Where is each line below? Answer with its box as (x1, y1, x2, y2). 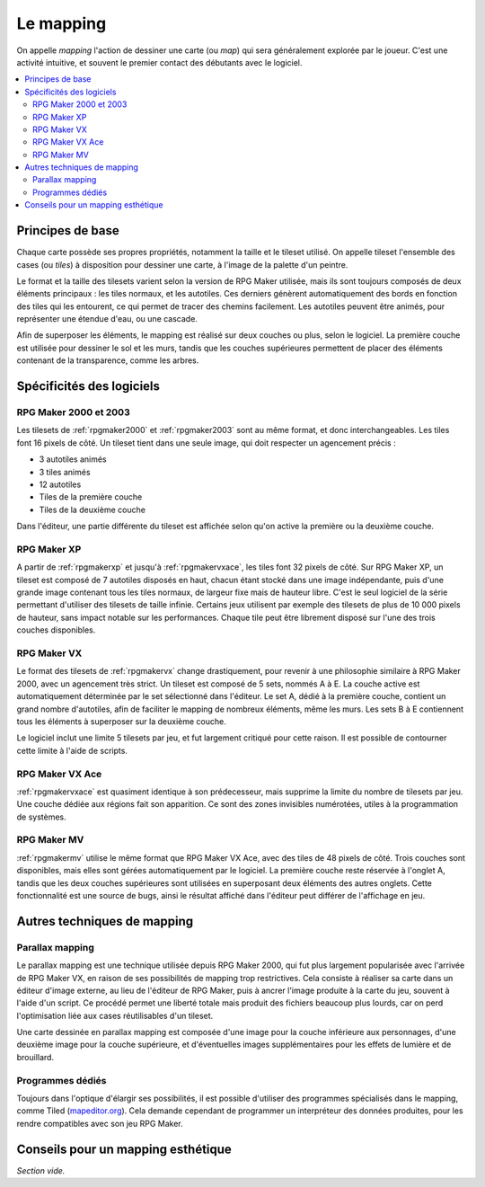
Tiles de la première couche (39, 492, 143, 502)
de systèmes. (16, 811, 66, 822)
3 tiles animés (39, 466, 91, 477)
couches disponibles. (16, 625, 96, 635)
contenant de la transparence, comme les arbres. (16, 355, 199, 366)
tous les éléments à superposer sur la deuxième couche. (16, 715, 226, 727)
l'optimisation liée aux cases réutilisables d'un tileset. (16, 1010, 214, 1021)
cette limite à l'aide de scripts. (16, 745, 128, 756)
